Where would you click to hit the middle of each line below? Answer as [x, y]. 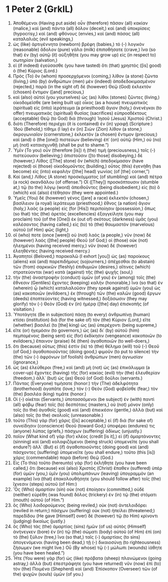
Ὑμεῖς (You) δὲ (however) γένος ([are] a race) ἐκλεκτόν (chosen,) [81, 197]
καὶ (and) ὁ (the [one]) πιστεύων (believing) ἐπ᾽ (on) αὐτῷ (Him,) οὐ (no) [87, 139]
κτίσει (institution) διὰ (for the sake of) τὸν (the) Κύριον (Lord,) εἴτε [82, 320]
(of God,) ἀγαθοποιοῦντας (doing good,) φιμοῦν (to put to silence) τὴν [86, 351]
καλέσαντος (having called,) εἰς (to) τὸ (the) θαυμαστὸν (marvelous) [84, 224]
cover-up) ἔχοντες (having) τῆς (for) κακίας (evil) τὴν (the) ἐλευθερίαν [86, 373]
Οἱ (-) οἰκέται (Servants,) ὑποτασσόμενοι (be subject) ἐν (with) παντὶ [84, 399]
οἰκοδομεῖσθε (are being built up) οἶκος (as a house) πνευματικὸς [81, 102]
